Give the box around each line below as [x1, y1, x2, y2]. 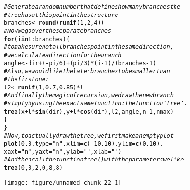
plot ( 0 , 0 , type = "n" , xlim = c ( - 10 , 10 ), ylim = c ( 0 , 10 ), [4, 140, 163, 147]
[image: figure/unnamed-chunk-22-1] [4, 179, 122, 186]
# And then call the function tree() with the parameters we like [4, 156, 184, 163]
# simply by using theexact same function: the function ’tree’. [4, 100, 188, 107]
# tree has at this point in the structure [4, 11, 118, 18]
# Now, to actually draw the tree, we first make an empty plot [4, 132, 174, 139]
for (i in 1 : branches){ [4, 35, 70, 43]
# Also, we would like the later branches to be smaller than [4, 68, 170, 75]
